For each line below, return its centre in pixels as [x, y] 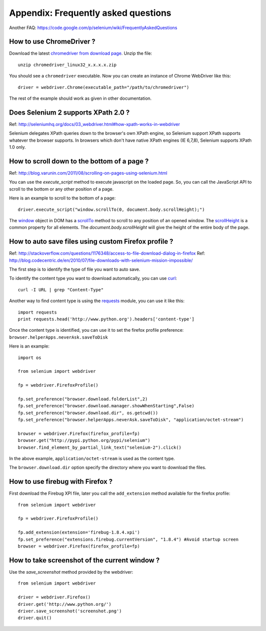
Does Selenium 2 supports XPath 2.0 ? [69, 112]
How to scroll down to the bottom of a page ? [79, 161]
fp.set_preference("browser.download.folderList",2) [83, 399]
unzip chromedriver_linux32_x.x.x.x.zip [67, 65]
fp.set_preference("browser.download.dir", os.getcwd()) [88, 413]
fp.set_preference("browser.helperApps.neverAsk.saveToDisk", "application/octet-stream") [131, 420]
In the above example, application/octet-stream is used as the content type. [92, 459]
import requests [37, 312]
